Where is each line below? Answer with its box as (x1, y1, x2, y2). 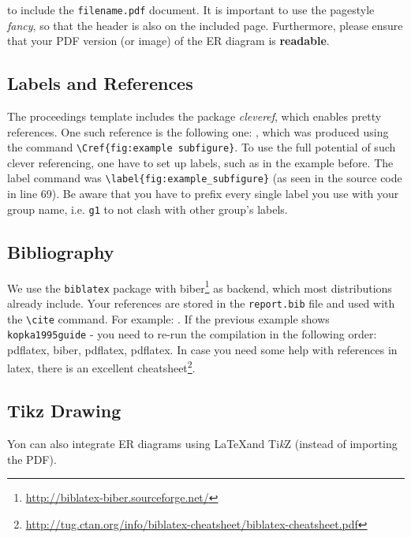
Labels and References (7, 71, 193, 95)
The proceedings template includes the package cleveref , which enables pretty (7, 108, 382, 125)
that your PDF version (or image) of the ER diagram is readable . (7, 32, 330, 49)
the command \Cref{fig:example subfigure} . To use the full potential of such (7, 139, 396, 155)
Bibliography (7, 239, 114, 263)
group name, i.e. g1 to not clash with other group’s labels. (7, 200, 288, 217)
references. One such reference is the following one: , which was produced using (7, 123, 389, 140)
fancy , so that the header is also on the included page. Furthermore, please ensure (7, 17, 403, 33)
